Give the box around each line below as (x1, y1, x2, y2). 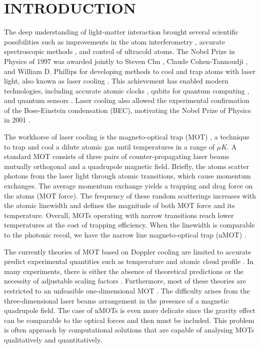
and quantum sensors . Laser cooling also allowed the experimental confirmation (4, 95, 249, 105)
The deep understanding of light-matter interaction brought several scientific (4, 26, 239, 37)
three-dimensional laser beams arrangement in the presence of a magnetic (4, 295, 229, 305)
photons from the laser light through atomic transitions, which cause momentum (4, 170, 251, 181)
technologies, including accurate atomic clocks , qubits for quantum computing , (4, 85, 249, 95)
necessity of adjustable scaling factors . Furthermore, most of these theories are (4, 275, 246, 286)
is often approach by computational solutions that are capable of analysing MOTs (4, 324, 254, 335)
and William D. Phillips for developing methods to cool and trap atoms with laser (4, 65, 255, 76)
